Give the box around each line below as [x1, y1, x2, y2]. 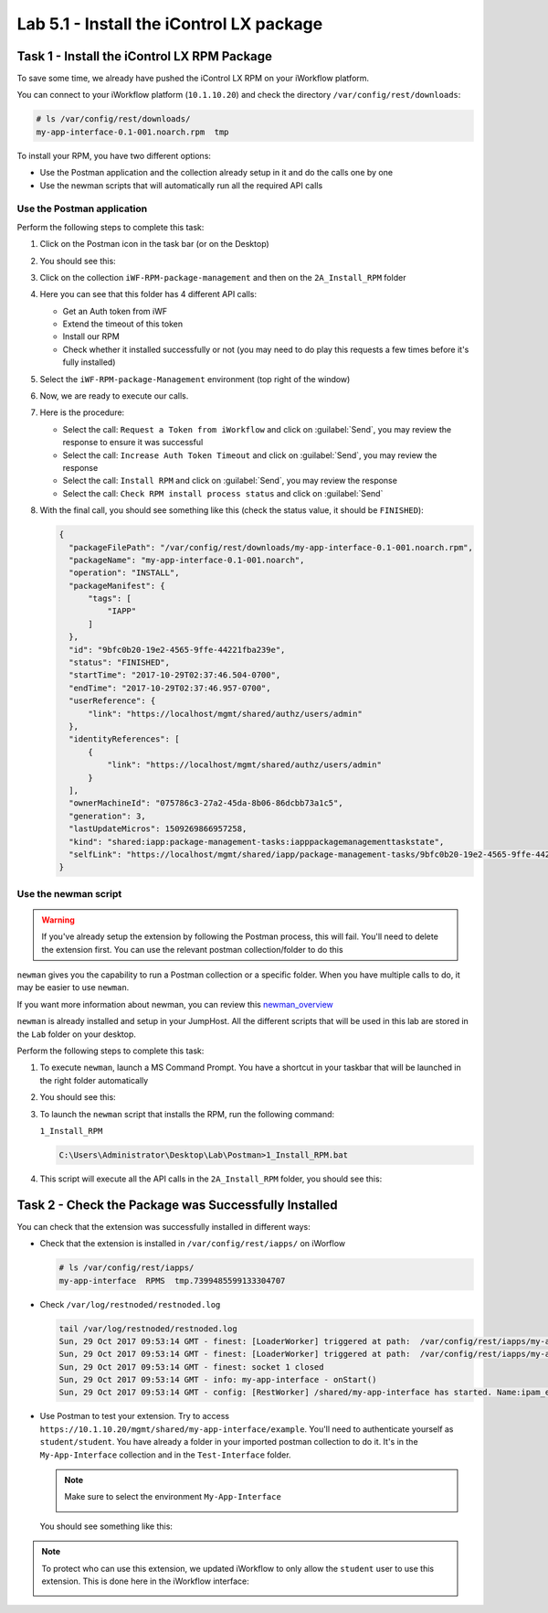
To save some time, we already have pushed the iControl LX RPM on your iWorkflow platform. [16, 73, 370, 84]
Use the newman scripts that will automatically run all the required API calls [39, 179, 323, 191]
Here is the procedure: [39, 407, 125, 418]
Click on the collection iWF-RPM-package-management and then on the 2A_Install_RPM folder [39, 272, 406, 283]
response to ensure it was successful [62, 437, 204, 448]
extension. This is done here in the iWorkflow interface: [41, 1576, 250, 1586]
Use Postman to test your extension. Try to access [39, 1411, 230, 1422]
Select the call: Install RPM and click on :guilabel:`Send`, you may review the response [62, 475, 397, 486]
